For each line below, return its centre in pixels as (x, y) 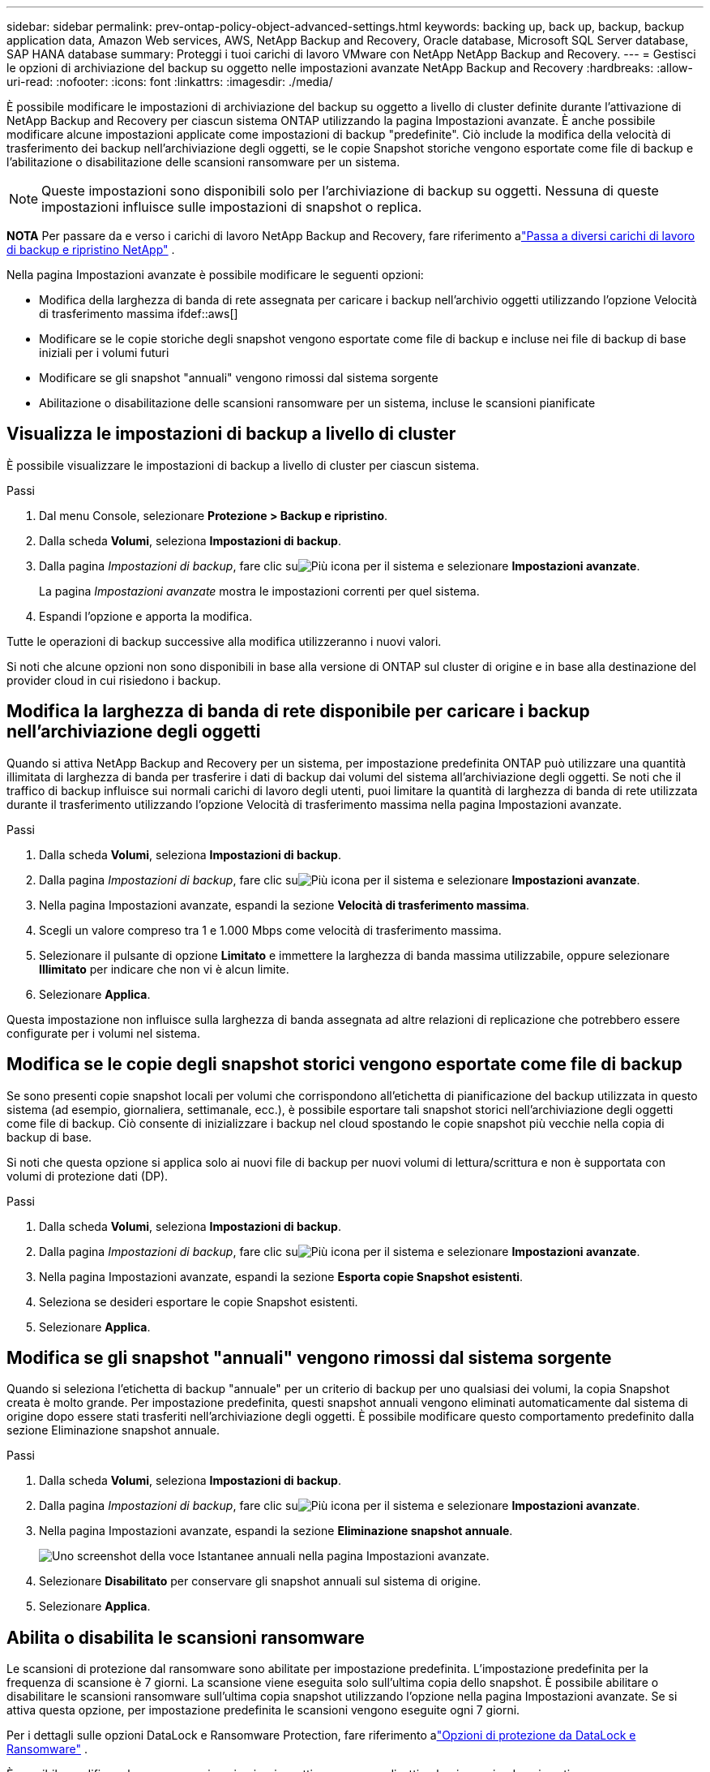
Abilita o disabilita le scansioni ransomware (186, 1637)
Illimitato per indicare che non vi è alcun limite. (164, 969)
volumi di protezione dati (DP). (88, 1176)
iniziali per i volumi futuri (104, 353)
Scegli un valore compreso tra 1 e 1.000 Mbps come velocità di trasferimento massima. (270, 930)
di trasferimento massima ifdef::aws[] (139, 314)
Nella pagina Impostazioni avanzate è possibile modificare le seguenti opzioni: (215, 275)
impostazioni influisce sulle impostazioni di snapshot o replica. (232, 207)
